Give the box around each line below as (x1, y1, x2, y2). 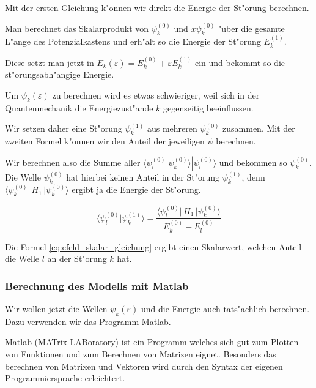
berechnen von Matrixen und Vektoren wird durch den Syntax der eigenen (5, 359, 283, 372)
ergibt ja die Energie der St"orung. (72, 183, 201, 196)
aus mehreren (147, 122, 197, 135)
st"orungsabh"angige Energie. (5, 68, 114, 81)
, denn (241, 170, 265, 183)
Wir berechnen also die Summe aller (5, 155, 141, 168)
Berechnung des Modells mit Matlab (5, 278, 189, 293)
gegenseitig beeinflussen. (163, 101, 254, 114)
